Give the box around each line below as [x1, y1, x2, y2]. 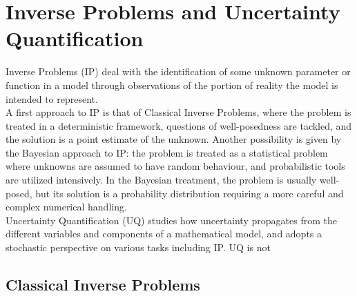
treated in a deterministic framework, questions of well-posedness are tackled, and [6, 118, 352, 132]
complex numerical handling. [6, 199, 127, 214]
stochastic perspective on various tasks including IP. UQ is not [6, 240, 271, 255]
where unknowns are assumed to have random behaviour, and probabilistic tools [6, 159, 345, 173]
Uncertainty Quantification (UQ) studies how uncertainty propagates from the [6, 213, 337, 227]
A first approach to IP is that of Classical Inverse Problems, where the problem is [6, 105, 351, 119]
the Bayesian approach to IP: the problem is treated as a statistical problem [6, 145, 328, 159]
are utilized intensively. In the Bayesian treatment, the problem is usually [6, 172, 317, 187]
